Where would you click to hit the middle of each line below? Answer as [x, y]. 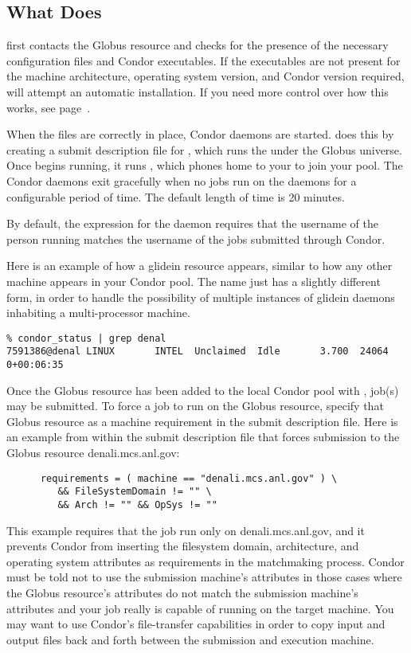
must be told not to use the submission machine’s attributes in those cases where [204, 577]
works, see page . [49, 107]
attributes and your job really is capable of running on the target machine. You [200, 608]
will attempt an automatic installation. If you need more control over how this [198, 91]
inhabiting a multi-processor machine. [98, 313]
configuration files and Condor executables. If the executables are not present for [204, 60]
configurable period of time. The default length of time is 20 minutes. [176, 196]
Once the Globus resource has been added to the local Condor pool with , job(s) [203, 390]
